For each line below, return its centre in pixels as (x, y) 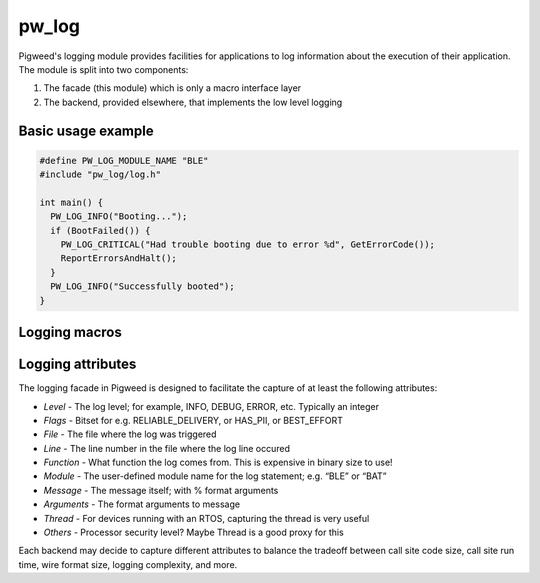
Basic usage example (86, 130)
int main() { (71, 202)
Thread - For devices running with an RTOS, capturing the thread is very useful (206, 518)
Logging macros (70, 332)
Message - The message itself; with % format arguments (161, 490)
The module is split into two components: (103, 69)
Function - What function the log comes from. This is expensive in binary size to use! (218, 462)
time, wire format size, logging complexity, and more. (128, 564)
